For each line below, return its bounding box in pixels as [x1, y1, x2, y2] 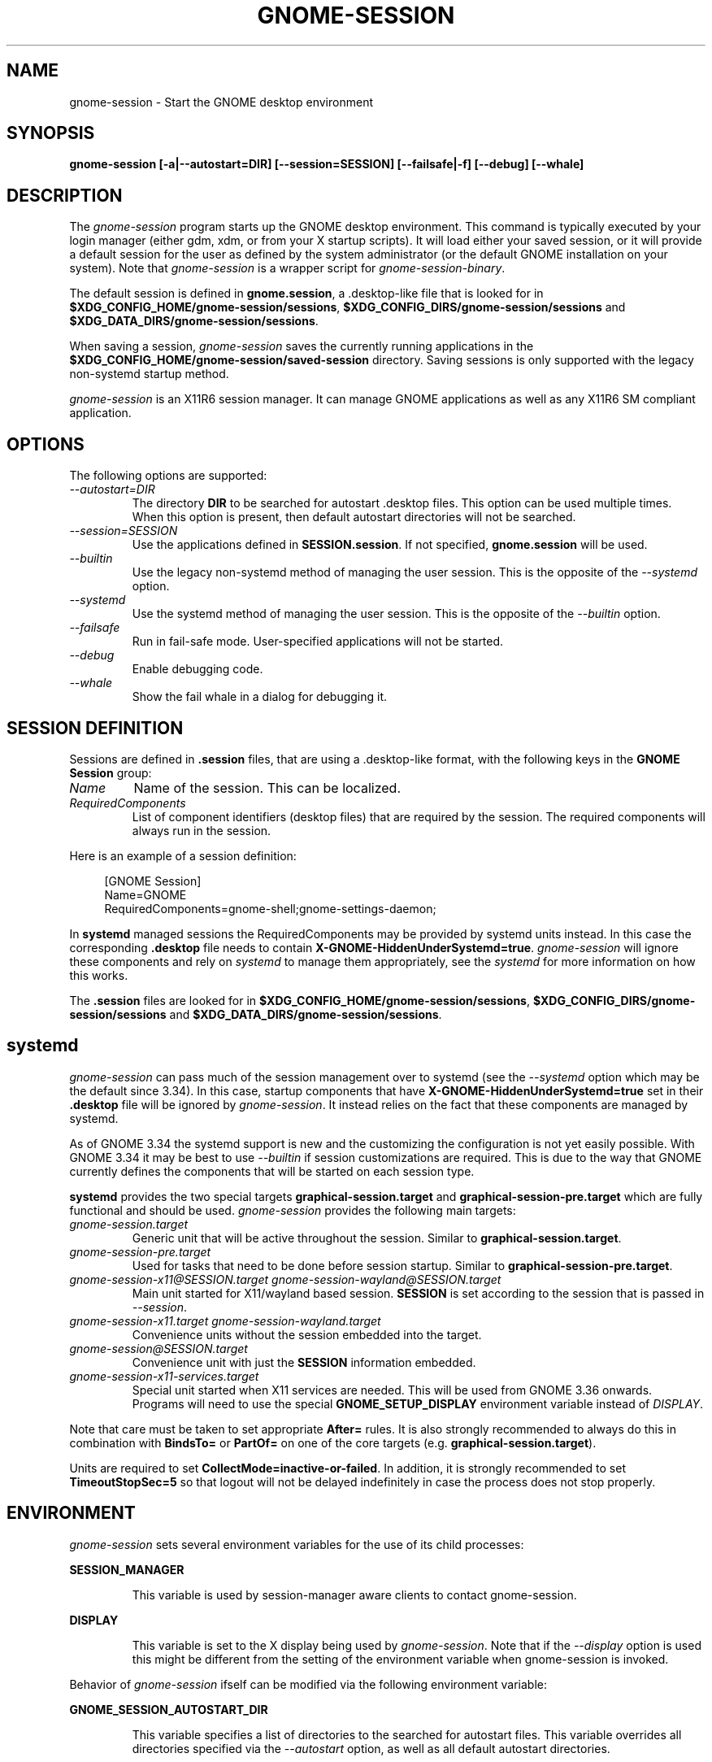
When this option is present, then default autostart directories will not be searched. [132, 510, 576, 524]
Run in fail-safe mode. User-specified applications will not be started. [132, 634, 504, 649]
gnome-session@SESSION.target [69, 1341, 248, 1355]
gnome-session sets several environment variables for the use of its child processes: [69, 1537, 524, 1551]
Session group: [69, 765, 152, 780]
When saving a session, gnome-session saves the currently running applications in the [69, 339, 534, 354]
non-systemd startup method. [69, 367, 229, 381]
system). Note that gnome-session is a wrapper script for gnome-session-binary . [69, 261, 506, 276]
